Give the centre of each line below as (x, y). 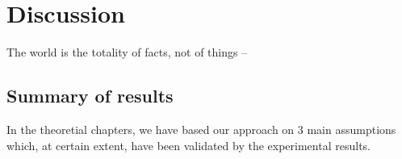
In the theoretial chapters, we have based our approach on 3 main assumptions (201, 129)
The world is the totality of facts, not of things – (127, 52)
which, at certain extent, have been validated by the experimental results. (188, 145)
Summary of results (90, 96)
